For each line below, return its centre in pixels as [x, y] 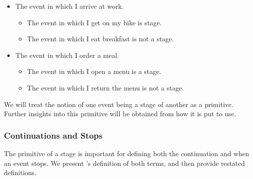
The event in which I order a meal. [67, 55]
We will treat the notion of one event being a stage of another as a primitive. [119, 104]
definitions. [20, 172]
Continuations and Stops [53, 135]
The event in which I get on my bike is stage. [94, 22]
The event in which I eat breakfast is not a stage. [100, 39]
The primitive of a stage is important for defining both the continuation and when [126, 153]
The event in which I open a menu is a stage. [94, 71]
